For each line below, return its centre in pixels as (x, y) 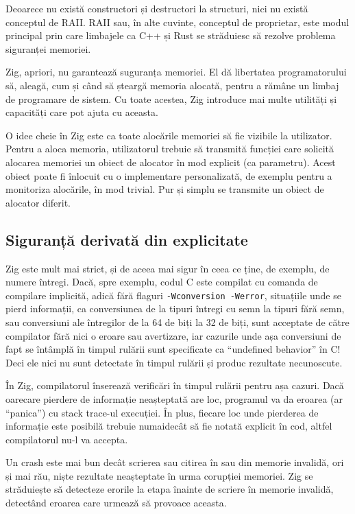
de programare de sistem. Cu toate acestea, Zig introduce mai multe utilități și (171, 98)
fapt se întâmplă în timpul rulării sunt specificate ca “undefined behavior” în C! (173, 349)
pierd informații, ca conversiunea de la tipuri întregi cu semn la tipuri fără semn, (175, 308)
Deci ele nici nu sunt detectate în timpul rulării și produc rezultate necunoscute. (174, 362)
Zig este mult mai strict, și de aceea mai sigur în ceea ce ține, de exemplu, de (168, 268)
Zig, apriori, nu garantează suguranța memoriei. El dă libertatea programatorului (176, 72)
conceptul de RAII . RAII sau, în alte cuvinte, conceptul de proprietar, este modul (177, 22)
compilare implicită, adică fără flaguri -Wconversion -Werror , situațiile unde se (173, 295)
